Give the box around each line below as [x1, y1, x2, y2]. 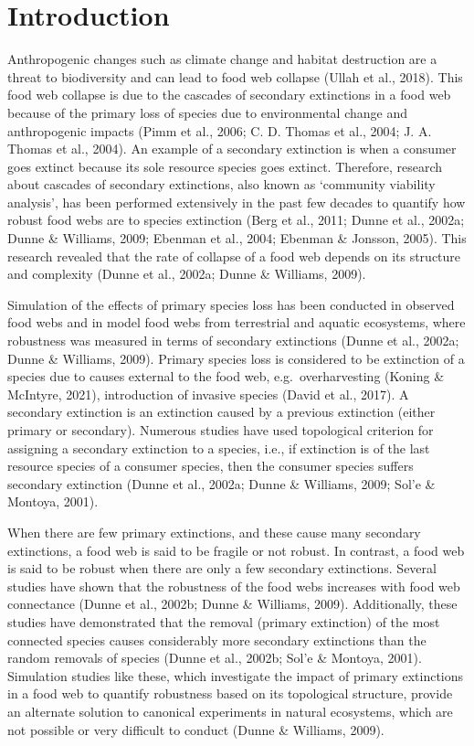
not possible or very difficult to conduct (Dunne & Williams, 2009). [7, 719, 384, 739]
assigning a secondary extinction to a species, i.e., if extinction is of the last [7, 438, 430, 457]
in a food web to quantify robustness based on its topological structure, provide [7, 684, 453, 703]
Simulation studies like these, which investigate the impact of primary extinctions [7, 666, 464, 685]
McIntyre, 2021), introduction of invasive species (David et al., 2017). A [7, 384, 409, 403]
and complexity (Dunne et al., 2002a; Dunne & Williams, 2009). [7, 264, 366, 283]
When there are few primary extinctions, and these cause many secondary [7, 522, 421, 541]
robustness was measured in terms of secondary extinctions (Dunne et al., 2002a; [7, 331, 459, 350]
